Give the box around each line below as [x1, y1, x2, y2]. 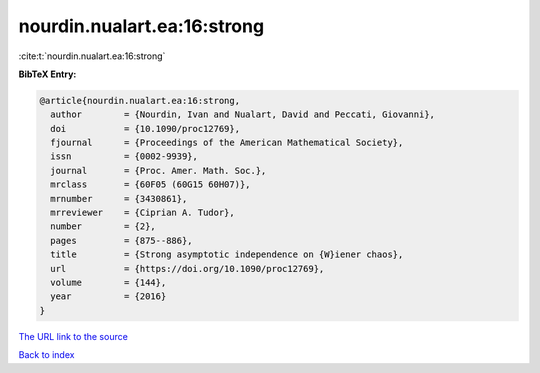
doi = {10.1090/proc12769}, [50, 123, 240, 134]
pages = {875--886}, [50, 235, 194, 246]
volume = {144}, [50, 277, 167, 288]
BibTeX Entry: [18, 68, 77, 80]
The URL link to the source [18, 330, 129, 342]
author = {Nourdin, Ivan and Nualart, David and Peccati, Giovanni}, [50, 109, 435, 120]
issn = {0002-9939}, [50, 151, 199, 162]
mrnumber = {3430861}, [50, 193, 188, 204]
